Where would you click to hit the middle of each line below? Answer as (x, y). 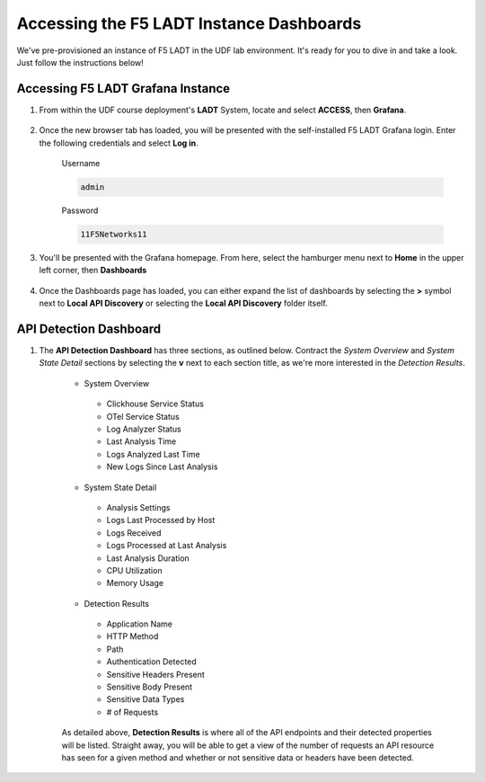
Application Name (139, 624)
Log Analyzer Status (144, 429)
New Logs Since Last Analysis (162, 467)
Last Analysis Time (141, 441)
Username (81, 164)
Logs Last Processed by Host (161, 520)
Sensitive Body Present (150, 687)
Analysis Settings (138, 507)
